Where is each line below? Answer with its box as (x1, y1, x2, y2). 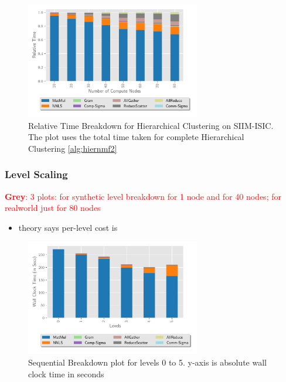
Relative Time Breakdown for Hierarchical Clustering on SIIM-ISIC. (28, 119, 274, 131)
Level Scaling (5, 167, 68, 182)
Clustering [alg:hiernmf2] (28, 142, 117, 154)
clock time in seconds (28, 367, 104, 380)
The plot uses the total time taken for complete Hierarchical (28, 131, 244, 143)
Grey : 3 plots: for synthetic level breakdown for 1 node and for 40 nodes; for (5, 190, 281, 202)
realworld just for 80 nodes (5, 202, 101, 214)
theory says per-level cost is (18, 221, 118, 233)
